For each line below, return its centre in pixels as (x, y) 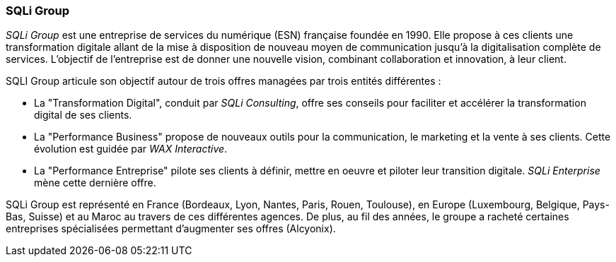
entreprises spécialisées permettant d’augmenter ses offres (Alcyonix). (171, 229)
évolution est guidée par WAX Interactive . (131, 149)
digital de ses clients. (83, 115)
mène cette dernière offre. (95, 183)
